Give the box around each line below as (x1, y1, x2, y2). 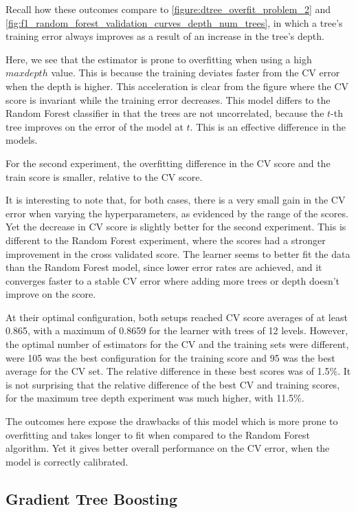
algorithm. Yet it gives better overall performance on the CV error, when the (5, 441, 330, 455)
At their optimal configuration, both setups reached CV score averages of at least (5, 309, 348, 324)
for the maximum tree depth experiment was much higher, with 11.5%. (5, 391, 304, 405)
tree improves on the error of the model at (5, 119, 183, 133)
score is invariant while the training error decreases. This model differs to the (5, 92, 331, 107)
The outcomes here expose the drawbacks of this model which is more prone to (5, 414, 338, 428)
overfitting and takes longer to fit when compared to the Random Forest (5, 427, 310, 441)
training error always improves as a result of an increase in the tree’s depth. (5, 29, 324, 43)
